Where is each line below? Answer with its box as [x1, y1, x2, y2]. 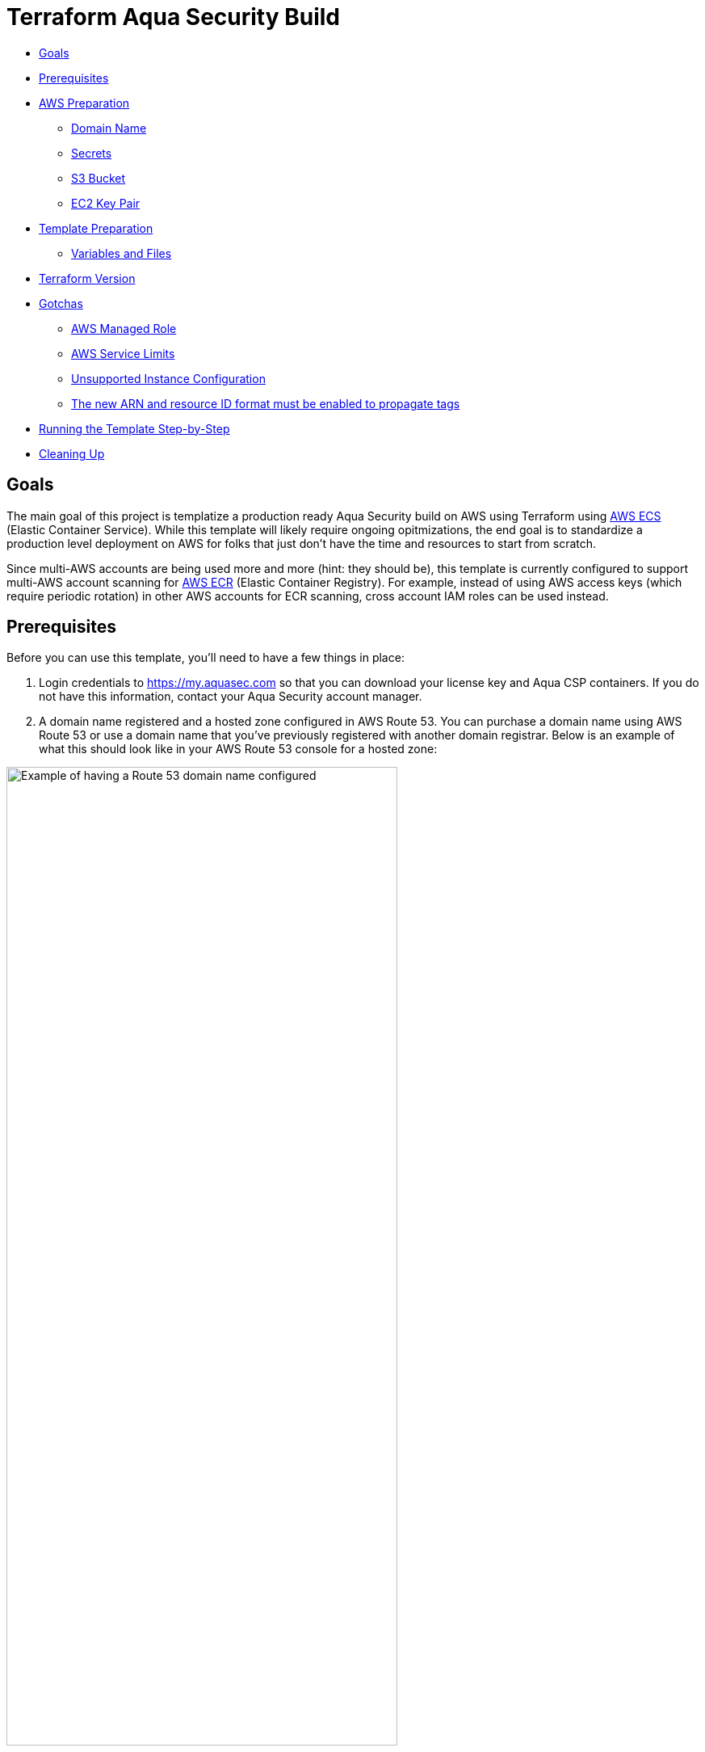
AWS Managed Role [71, 321, 177, 335]
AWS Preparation [39, 95, 130, 110]
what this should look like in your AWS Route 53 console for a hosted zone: [39, 742, 438, 756]
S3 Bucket [71, 171, 126, 185]
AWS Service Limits [71, 346, 175, 360]
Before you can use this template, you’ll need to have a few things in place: [6, 651, 405, 665]
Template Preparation [39, 221, 153, 235]
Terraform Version [39, 271, 136, 285]
